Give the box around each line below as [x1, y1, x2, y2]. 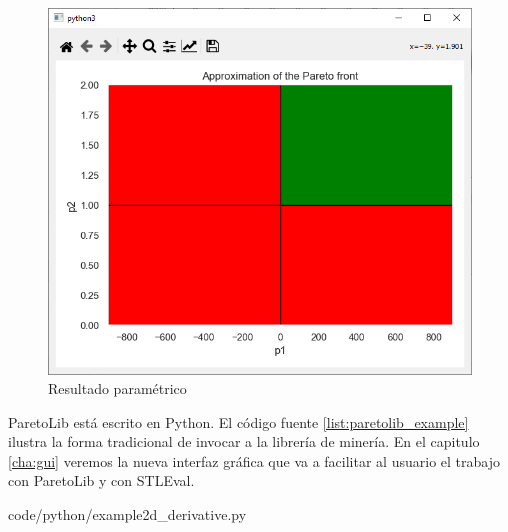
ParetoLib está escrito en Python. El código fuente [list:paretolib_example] [8, 411, 469, 432]
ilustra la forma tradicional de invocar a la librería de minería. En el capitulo [8, 431, 480, 452]
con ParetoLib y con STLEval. [8, 470, 195, 491]
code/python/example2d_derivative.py [8, 504, 247, 525]
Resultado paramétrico [48, 378, 187, 399]
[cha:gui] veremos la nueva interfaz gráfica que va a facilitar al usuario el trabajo [8, 450, 500, 471]
